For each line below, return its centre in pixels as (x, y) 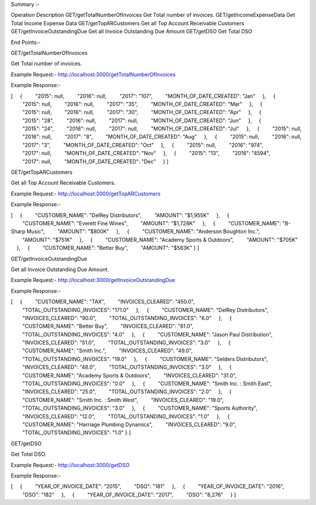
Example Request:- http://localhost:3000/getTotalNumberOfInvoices (93, 74)
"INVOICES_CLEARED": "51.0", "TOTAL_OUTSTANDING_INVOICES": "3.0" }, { (127, 343)
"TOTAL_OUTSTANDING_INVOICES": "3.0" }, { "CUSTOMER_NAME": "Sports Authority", (140, 408)
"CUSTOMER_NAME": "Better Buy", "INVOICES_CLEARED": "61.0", (108, 326)
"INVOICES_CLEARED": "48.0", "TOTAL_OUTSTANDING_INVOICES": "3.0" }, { (127, 367)
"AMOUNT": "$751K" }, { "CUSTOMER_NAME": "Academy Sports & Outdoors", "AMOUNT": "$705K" (160, 239)
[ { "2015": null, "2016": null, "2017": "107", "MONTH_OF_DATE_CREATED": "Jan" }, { (143, 96)
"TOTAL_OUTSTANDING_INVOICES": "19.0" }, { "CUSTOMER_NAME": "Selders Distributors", (145, 359)
